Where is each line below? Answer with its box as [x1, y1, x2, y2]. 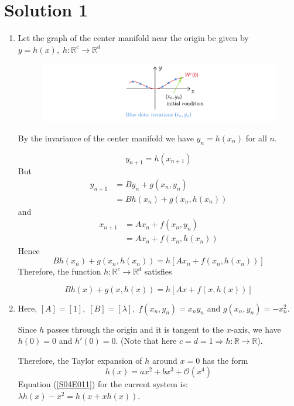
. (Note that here [115, 334, 177, 347]
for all [245, 131, 267, 144]
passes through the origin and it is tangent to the [47, 323, 224, 335]
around [152, 354, 177, 366]
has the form [202, 354, 248, 366]
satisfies [144, 265, 172, 278]
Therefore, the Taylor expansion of [18, 354, 142, 366]
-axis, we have [231, 323, 281, 335]
